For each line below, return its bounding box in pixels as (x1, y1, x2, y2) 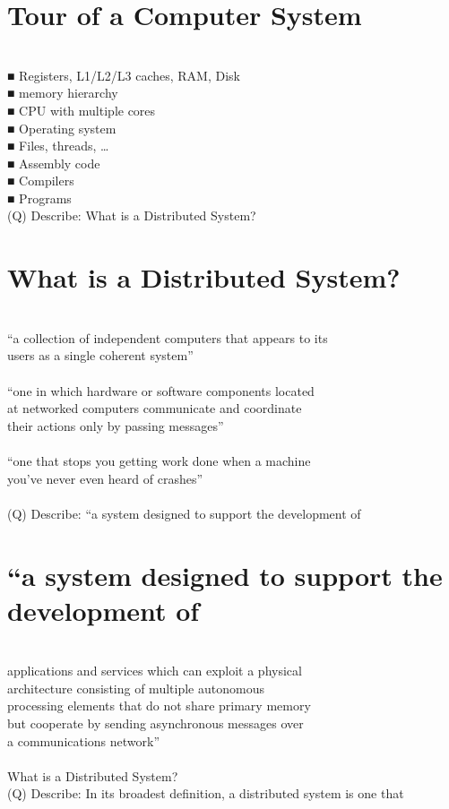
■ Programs (7, 188, 72, 207)
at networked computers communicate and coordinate (7, 399, 302, 417)
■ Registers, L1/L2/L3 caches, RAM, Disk (7, 65, 240, 84)
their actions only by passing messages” (7, 416, 224, 435)
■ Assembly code (7, 153, 100, 172)
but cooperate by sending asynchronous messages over (7, 714, 304, 732)
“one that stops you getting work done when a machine (7, 451, 311, 469)
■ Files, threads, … (7, 136, 109, 155)
